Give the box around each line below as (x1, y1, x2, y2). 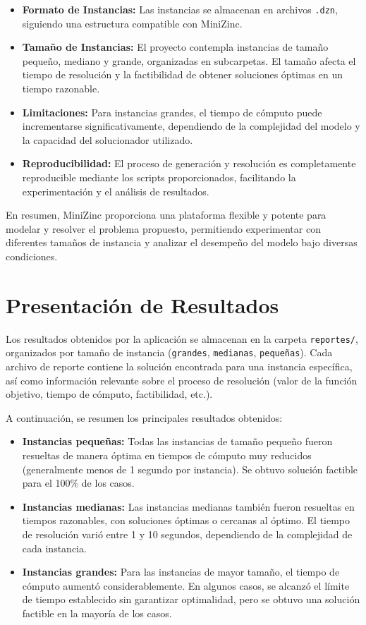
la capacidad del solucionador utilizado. (22, 132, 193, 147)
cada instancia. (22, 540, 87, 555)
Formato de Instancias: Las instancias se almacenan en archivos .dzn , (22, 2, 338, 16)
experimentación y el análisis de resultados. (22, 183, 209, 198)
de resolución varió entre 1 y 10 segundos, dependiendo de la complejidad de (22, 526, 353, 541)
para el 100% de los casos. (22, 475, 135, 490)
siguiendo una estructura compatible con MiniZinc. (22, 16, 243, 30)
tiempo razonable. (22, 81, 100, 96)
